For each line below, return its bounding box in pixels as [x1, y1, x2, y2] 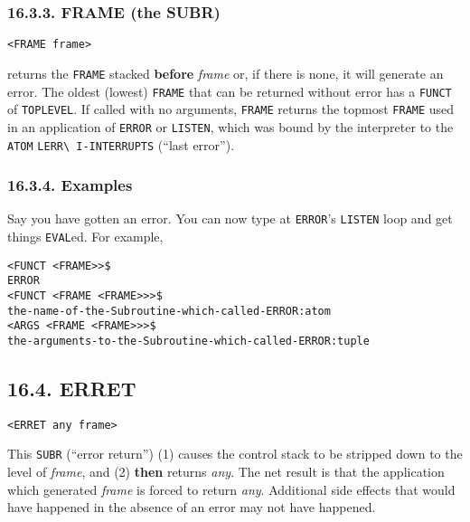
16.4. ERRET [7, 375, 136, 403]
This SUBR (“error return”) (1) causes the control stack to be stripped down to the [7, 444, 463, 463]
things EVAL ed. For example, [7, 227, 164, 246]
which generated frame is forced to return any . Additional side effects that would [7, 479, 456, 498]
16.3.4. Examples [7, 174, 133, 196]
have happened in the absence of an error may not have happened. [7, 498, 376, 517]
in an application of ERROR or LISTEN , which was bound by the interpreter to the [7, 117, 454, 136]
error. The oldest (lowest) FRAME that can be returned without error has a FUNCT [7, 81, 452, 100]
